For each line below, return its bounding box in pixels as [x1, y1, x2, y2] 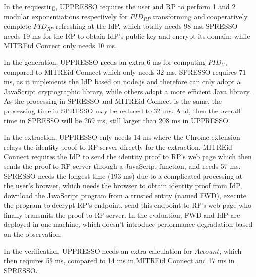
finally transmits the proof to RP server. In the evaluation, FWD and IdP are [4, 209, 240, 220]
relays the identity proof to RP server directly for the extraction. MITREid [4, 141, 232, 152]
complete [4, 21, 31, 31]
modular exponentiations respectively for [4, 11, 128, 21]
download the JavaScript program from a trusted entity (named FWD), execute [4, 190, 246, 200]
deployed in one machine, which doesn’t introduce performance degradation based [4, 219, 253, 229]
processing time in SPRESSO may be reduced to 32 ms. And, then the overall [4, 105, 241, 115]
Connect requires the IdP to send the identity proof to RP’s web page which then [4, 151, 252, 162]
